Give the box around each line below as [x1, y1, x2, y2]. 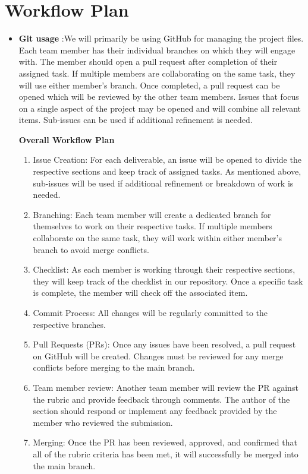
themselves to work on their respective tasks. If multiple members [33, 220, 272, 232]
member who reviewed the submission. [33, 416, 173, 428]
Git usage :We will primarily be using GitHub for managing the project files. [18, 32, 304, 45]
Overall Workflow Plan [18, 133, 115, 146]
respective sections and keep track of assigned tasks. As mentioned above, [33, 165, 301, 178]
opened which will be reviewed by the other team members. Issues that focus [18, 90, 299, 103]
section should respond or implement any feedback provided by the [33, 405, 277, 417]
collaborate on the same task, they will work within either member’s [33, 232, 282, 244]
